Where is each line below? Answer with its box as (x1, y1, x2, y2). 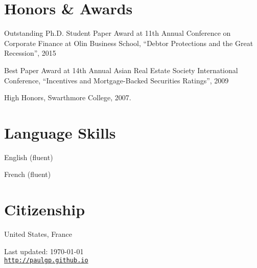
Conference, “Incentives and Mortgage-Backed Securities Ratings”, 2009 (4, 75, 229, 85)
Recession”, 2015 (4, 48, 56, 58)
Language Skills (4, 122, 116, 143)
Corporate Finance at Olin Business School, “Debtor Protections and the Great (4, 37, 253, 48)
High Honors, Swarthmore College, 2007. (4, 92, 131, 103)
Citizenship (4, 199, 85, 220)
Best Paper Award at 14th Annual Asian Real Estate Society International (4, 64, 238, 75)
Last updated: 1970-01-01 (4, 245, 84, 256)
